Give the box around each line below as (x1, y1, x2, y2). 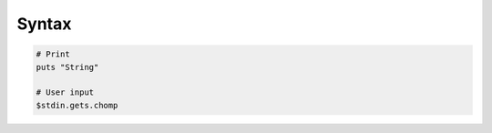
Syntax (16, 14, 72, 34)
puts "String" (36, 62, 99, 72)
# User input (36, 87, 95, 97)
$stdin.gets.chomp (36, 100, 118, 110)
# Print (36, 49, 70, 59)
